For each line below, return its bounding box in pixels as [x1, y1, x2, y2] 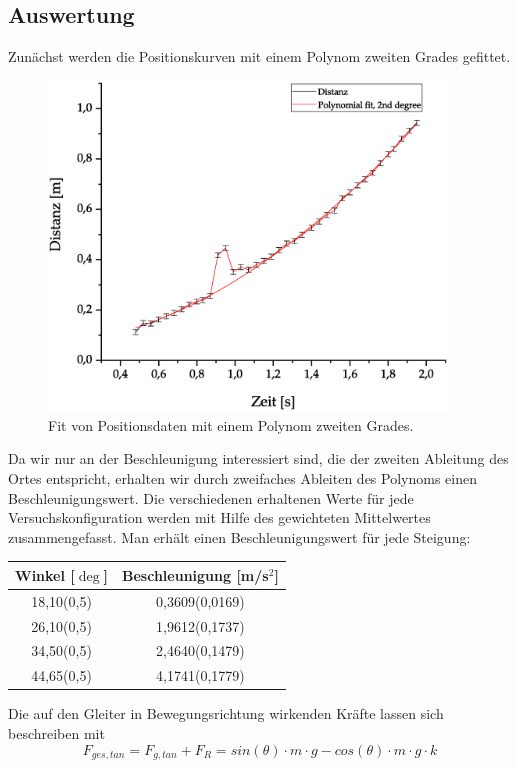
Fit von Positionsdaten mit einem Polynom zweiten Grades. [48, 414, 414, 435]
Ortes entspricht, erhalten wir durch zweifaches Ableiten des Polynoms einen [8, 468, 477, 489]
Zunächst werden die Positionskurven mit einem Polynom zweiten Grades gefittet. [8, 46, 511, 67]
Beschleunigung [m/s [122, 564, 269, 585]
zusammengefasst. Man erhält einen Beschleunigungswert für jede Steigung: [8, 526, 471, 547]
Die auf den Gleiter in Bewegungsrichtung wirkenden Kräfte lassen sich [8, 703, 444, 724]
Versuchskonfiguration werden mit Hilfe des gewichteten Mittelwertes [8, 507, 431, 528]
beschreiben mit [8, 722, 105, 743]
